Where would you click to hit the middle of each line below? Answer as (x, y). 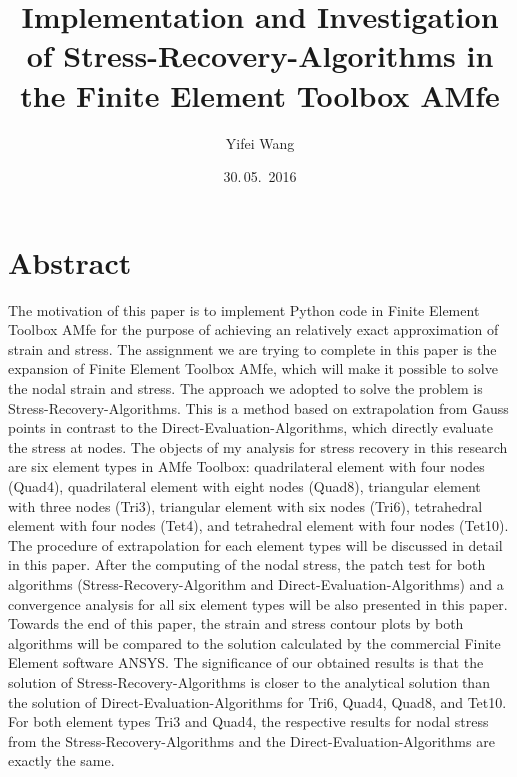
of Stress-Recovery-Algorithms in (260, 55)
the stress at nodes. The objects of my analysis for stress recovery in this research (258, 446)
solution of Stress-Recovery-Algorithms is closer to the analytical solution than (249, 681)
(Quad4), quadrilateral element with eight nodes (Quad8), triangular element (244, 485)
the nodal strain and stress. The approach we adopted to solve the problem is (245, 388)
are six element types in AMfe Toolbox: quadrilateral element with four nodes (246, 466)
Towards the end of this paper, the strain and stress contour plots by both (236, 623)
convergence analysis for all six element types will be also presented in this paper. (258, 603)
